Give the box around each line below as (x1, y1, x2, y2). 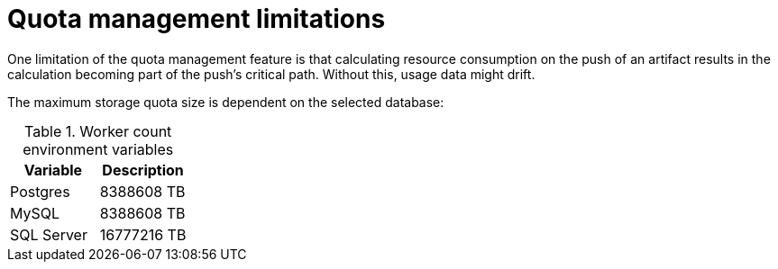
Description (102, 160, 184, 179)
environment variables (23, 139, 174, 158)
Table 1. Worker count (24, 121, 172, 140)
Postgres (10, 182, 70, 201)
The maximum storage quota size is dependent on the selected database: (7, 94, 444, 110)
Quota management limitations (7, 4, 386, 34)
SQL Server (10, 225, 87, 244)
